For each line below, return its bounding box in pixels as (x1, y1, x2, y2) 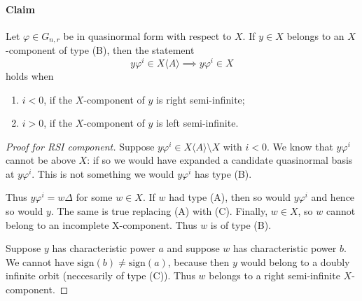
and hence (311, 190, 355, 204)
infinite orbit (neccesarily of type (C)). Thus (6, 268, 195, 283)
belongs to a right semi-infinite (209, 268, 340, 283)
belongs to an (286, 28, 344, 43)
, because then (167, 254, 230, 269)
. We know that (267, 139, 333, 153)
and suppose (167, 241, 220, 255)
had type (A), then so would (169, 190, 291, 204)
